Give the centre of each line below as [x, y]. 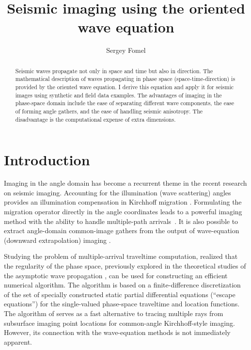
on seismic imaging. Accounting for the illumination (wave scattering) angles [118, 192]
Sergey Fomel [126, 50]
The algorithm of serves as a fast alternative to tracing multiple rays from [114, 313]
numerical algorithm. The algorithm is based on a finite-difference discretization [122, 285]
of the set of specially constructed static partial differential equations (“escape [120, 294]
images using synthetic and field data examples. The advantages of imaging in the [118, 95]
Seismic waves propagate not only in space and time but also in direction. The [114, 71]
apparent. [18, 342]
